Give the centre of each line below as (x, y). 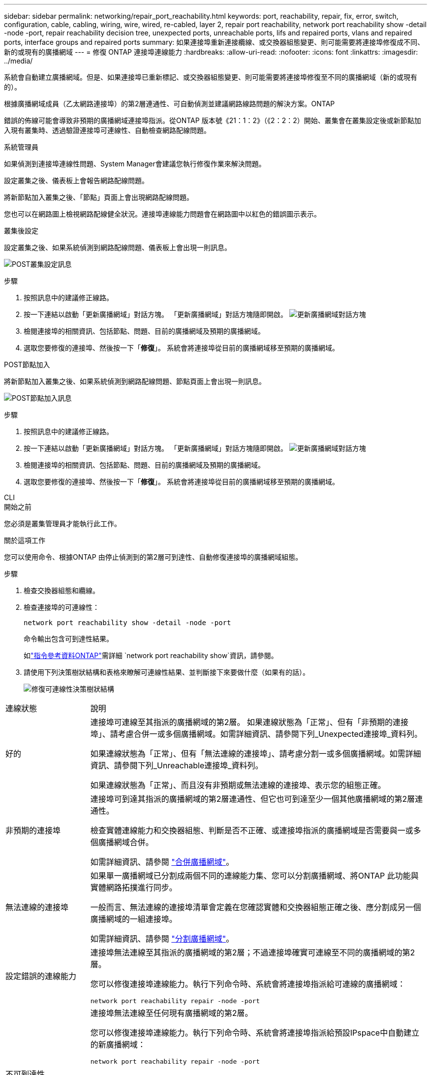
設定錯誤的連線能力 (41, 976)
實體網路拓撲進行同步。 (134, 887)
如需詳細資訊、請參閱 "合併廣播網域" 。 (162, 862)
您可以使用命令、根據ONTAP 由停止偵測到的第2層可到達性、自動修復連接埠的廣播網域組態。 (153, 557)
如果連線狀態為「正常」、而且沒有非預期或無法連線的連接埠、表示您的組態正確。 (238, 785)
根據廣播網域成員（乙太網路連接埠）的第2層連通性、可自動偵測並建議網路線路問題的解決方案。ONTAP (169, 104)
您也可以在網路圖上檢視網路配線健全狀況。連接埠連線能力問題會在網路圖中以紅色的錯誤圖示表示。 (162, 214)
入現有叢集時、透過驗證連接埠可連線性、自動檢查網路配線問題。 (107, 130)
